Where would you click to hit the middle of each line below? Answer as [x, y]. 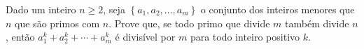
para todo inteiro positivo [245, 37]
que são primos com [57, 23]
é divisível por [145, 37]
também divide [317, 23]
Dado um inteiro [41, 9]
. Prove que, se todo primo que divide [189, 23]
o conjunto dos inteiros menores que [278, 9]
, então [20, 37]
